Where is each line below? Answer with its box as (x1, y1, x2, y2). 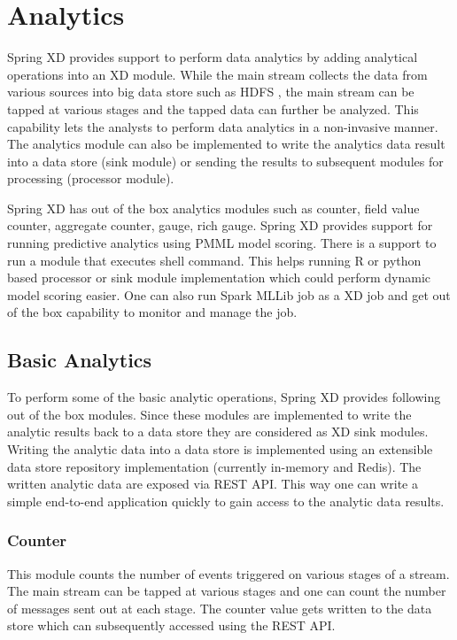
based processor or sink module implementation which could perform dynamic (7, 268, 431, 287)
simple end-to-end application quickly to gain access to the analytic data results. (7, 491, 445, 510)
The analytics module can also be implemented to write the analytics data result (7, 135, 445, 153)
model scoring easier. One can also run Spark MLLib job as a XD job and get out (7, 285, 451, 304)
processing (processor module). (7, 169, 174, 188)
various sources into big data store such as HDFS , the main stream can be (7, 82, 414, 101)
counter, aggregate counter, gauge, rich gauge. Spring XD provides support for (7, 216, 433, 235)
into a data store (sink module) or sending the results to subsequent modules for (7, 151, 444, 170)
